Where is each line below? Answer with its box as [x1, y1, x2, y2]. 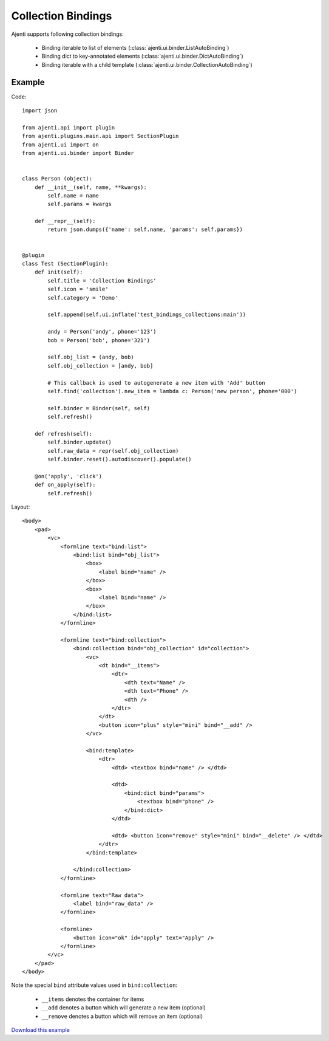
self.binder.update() [47, 439, 112, 446]
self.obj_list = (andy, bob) [47, 354, 135, 361]
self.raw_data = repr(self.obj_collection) [47, 447, 179, 454]
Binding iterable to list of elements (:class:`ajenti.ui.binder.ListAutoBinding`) [41, 44, 229, 51]
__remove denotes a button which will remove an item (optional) [41, 1012, 203, 1020]
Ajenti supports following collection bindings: [11, 30, 124, 38]
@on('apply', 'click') [34, 473, 103, 479]
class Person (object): [22, 175, 93, 182]
